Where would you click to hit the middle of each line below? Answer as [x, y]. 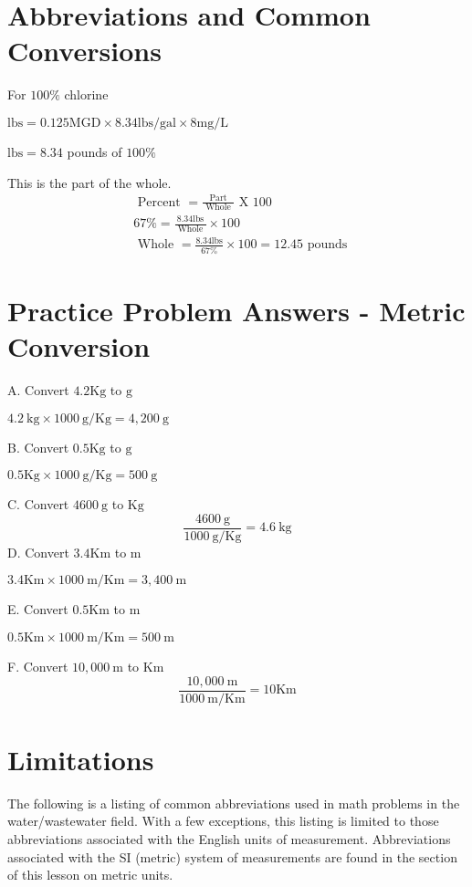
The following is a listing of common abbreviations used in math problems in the [234, 803]
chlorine [86, 94]
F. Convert [38, 667]
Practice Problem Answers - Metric [236, 310]
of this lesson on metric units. [90, 875]
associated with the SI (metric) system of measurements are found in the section [232, 856]
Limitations [81, 759]
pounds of [94, 151]
